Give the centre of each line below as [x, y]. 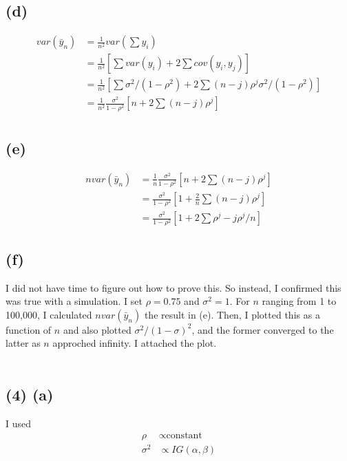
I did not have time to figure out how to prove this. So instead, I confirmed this [173, 287]
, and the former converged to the [263, 329]
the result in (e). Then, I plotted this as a [232, 314]
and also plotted [97, 329]
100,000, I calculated [49, 314]
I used [19, 423]
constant [184, 436]
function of [29, 329]
